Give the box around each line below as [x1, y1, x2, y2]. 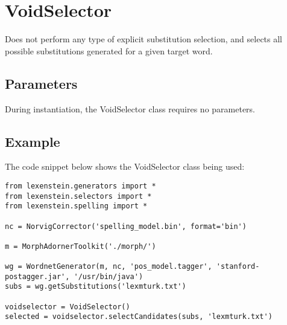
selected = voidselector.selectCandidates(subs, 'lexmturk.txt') [5, 312, 273, 321]
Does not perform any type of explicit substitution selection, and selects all [5, 33, 283, 45]
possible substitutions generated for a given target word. [5, 44, 213, 57]
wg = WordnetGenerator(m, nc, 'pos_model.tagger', [5, 262, 212, 271]
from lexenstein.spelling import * [5, 202, 148, 211]
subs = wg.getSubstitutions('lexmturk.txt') [5, 282, 186, 291]
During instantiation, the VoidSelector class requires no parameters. [5, 102, 256, 115]
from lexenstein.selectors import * [5, 191, 152, 201]
